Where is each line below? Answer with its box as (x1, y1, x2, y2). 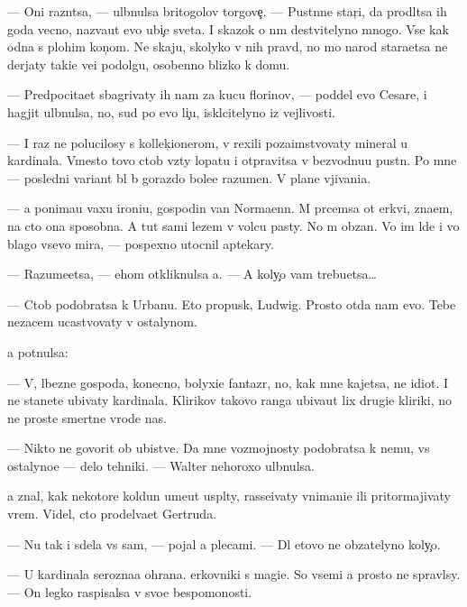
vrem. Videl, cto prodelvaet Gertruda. (7, 504, 217, 523)
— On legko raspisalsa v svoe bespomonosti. (7, 582, 252, 601)
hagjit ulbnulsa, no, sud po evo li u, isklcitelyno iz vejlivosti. (7, 102, 335, 121)
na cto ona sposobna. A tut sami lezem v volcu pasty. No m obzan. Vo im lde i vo (7, 216, 460, 235)
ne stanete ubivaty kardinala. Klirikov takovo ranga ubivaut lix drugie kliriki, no (7, 391, 453, 409)
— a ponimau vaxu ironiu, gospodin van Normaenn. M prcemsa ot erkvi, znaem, (7, 198, 453, 217)
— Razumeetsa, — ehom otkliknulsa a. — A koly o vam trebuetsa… (7, 264, 377, 283)
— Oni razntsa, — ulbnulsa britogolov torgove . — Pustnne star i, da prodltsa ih (7, 2, 447, 20)
